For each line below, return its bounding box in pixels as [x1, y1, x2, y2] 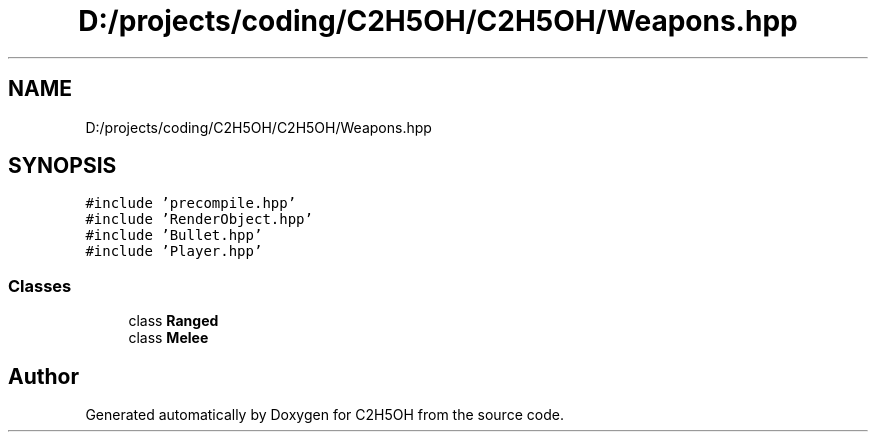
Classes [8, 275, 72, 296]
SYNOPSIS [8, 153, 117, 179]
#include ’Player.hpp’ [85, 243, 263, 260]
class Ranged [128, 312, 219, 330]
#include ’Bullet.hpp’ [85, 227, 263, 244]
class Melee [128, 329, 209, 347]
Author [8, 363, 79, 389]
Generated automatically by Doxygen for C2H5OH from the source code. [85, 406, 564, 424]
